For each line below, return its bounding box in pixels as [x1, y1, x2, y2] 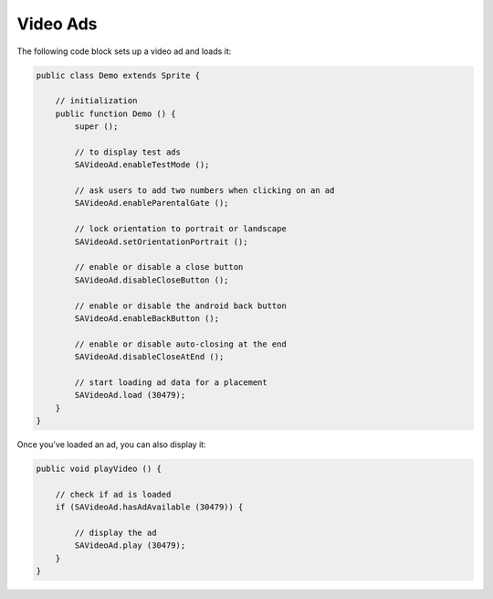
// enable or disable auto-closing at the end [74, 338, 287, 349]
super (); [74, 122, 119, 132]
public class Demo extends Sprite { [36, 70, 201, 80]
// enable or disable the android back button [74, 300, 287, 311]
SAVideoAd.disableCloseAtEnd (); [74, 352, 225, 362]
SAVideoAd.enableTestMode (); [74, 160, 210, 170]
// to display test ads [74, 146, 182, 157]
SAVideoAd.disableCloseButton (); [74, 274, 229, 285]
